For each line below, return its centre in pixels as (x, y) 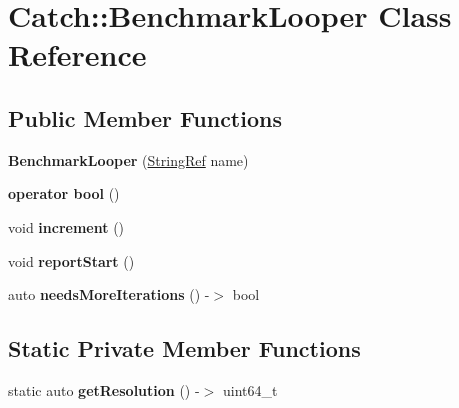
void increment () (66, 226)
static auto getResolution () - (104, 389)
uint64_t (250, 389)
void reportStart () (71, 260)
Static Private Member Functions (184, 348)
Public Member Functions (145, 117)
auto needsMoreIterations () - (109, 294)
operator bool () (64, 193)
